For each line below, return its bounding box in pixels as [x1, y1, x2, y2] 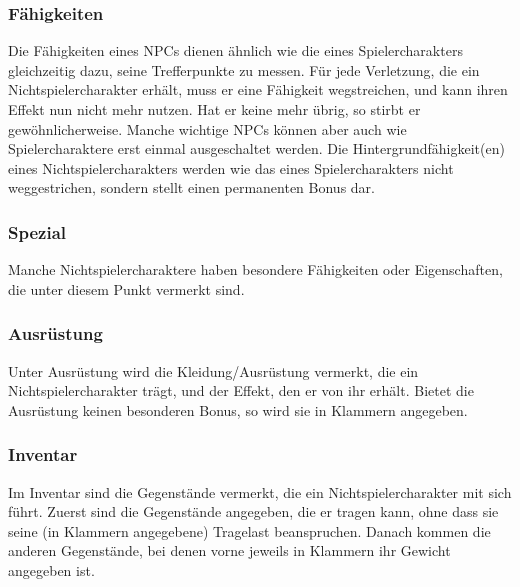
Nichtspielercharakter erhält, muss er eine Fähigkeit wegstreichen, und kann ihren [8, 79, 508, 100]
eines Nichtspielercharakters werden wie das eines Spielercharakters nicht [8, 157, 454, 178]
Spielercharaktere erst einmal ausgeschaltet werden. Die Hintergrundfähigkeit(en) [8, 138, 505, 159]
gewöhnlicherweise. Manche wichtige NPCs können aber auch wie [8, 118, 407, 139]
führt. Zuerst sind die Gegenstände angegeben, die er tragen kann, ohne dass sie [8, 501, 499, 522]
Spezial [8, 219, 66, 244]
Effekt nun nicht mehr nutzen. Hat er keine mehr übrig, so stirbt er [8, 99, 421, 119]
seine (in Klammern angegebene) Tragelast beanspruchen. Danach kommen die [8, 520, 491, 541]
